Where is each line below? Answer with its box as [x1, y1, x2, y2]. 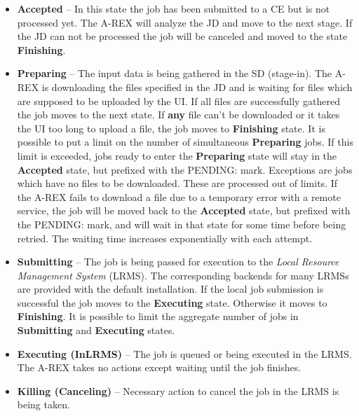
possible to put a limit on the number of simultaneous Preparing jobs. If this [17, 134, 353, 149]
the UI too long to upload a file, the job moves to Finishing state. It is [17, 120, 325, 135]
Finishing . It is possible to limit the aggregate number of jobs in [17, 309, 299, 324]
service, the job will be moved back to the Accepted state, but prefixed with [17, 203, 351, 218]
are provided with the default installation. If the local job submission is [17, 282, 324, 296]
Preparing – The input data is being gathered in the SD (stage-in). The [17, 66, 332, 81]
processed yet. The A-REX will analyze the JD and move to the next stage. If [17, 15, 353, 29]
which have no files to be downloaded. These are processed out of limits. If [17, 176, 337, 190]
